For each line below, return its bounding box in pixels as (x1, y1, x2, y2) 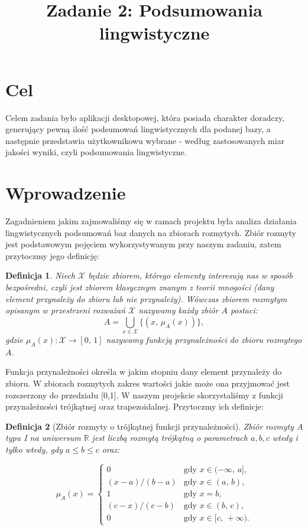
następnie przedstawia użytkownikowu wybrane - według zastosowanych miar (5, 134, 285, 146)
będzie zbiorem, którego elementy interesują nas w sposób (88, 269, 293, 282)
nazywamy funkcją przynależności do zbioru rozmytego (106, 333, 302, 346)
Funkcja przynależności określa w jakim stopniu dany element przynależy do (5, 365, 282, 378)
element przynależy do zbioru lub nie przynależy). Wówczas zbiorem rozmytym (5, 292, 287, 305)
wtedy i (272, 431, 298, 444)
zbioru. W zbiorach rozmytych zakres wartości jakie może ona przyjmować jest (5, 377, 290, 390)
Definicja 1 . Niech (5, 269, 75, 282)
